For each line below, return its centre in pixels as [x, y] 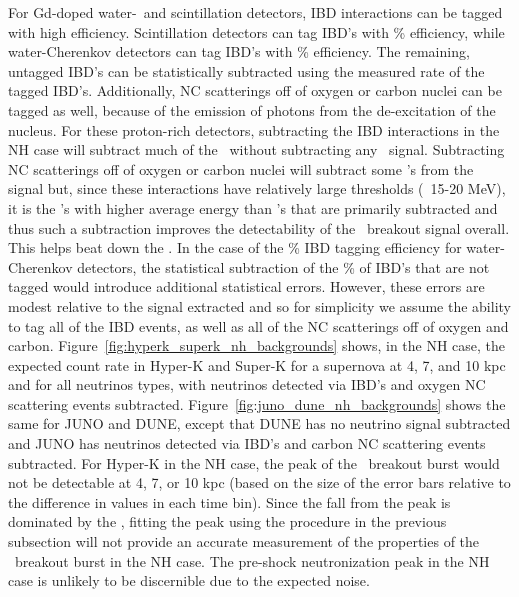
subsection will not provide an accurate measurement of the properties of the [244, 541]
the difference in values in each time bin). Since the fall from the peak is [229, 501]
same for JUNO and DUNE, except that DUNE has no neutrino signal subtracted [259, 423]
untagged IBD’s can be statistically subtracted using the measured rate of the [246, 70]
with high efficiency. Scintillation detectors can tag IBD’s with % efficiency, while [256, 31]
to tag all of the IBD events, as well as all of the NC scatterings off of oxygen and [258, 325]
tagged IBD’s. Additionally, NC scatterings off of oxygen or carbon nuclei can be [255, 90]
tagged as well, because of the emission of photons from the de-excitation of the [252, 109]
